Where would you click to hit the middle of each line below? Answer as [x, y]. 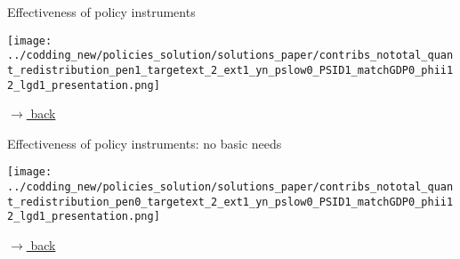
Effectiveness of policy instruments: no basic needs [145, 143]
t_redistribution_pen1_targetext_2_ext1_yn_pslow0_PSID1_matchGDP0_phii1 [230, 70]
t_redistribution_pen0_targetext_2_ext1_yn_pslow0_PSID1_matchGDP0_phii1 [230, 202]
